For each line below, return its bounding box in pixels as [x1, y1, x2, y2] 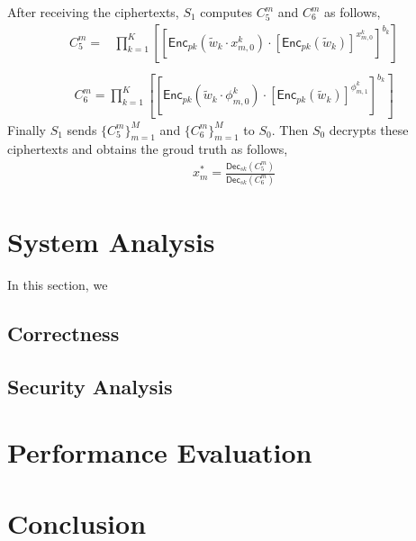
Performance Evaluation [7, 434, 312, 471]
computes [200, 3, 252, 21]
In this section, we [7, 275, 108, 293]
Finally [7, 120, 46, 139]
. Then [271, 120, 309, 139]
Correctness [7, 319, 120, 347]
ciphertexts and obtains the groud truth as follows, [7, 140, 288, 158]
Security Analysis [7, 372, 173, 400]
